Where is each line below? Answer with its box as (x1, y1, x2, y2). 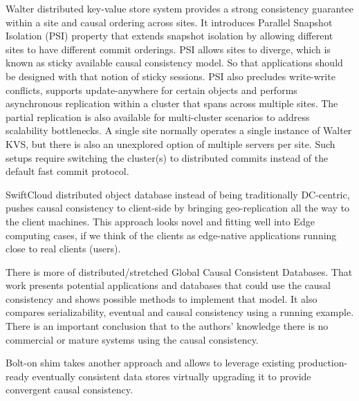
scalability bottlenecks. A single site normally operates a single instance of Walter (6, 123, 352, 138)
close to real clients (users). (6, 241, 121, 256)
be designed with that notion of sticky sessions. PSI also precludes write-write (6, 68, 335, 83)
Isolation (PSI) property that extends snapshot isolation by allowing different (6, 28, 333, 43)
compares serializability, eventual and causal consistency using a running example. (6, 305, 354, 319)
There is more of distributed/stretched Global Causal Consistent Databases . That (6, 264, 353, 279)
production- (297, 355, 348, 370)
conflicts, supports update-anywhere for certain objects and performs (6, 82, 297, 97)
